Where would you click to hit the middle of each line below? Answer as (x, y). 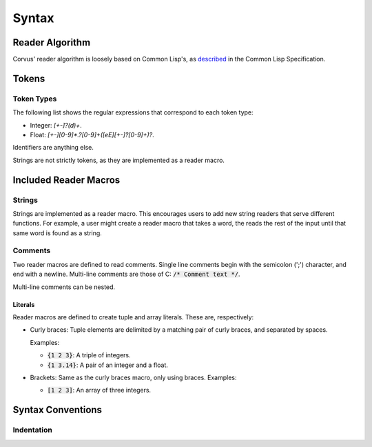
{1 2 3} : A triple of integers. (89, 355)
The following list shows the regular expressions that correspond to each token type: (133, 112)
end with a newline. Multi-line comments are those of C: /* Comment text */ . (126, 274)
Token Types (35, 99)
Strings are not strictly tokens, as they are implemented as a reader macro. (119, 160)
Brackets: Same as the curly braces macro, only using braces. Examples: (133, 377)
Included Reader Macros (66, 180)
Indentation (33, 430)
